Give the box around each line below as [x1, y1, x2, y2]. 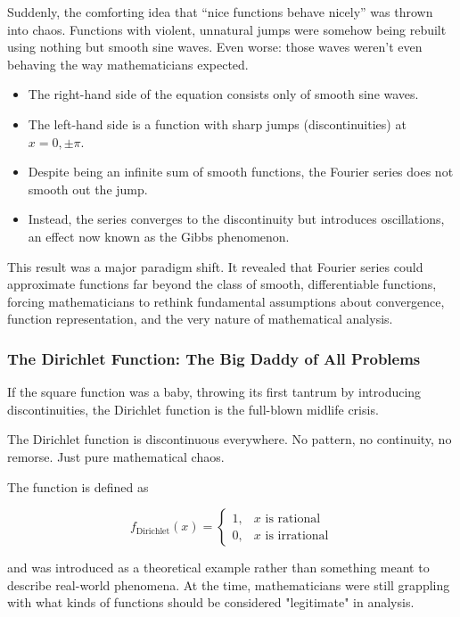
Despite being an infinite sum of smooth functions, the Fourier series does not [28, 162, 454, 181]
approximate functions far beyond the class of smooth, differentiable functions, [7, 275, 437, 293]
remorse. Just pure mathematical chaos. [7, 447, 225, 465]
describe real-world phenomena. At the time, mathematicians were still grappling [7, 575, 450, 594]
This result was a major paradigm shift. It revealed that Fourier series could [7, 257, 423, 276]
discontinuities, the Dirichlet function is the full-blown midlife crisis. [7, 399, 379, 418]
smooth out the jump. [28, 179, 148, 198]
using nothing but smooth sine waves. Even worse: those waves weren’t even [7, 37, 423, 56]
